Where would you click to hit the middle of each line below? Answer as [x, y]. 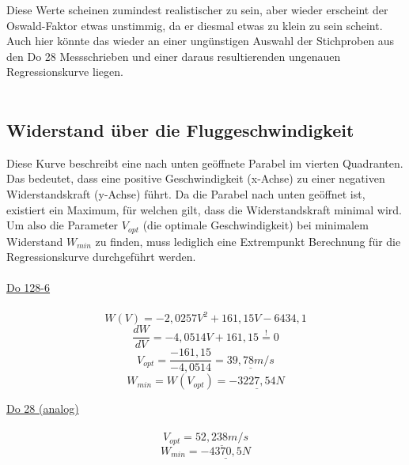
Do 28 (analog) [43, 408]
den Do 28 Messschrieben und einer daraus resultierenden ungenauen [174, 56]
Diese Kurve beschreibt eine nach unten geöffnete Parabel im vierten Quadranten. [205, 163]
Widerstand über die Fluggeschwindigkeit [180, 129]
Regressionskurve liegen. [65, 72]
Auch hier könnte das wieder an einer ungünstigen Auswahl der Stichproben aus [201, 41]
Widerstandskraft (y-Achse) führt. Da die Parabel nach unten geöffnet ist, [186, 193]
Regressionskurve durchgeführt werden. [101, 257]
